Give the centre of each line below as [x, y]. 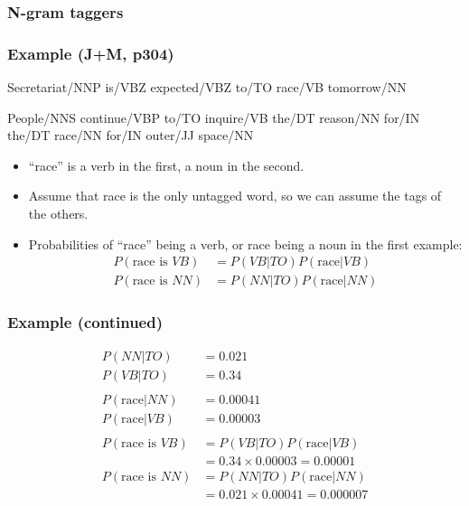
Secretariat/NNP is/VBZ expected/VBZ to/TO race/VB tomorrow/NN [207, 87]
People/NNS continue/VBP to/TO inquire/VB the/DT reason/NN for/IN [214, 117]
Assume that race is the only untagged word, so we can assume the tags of [235, 196]
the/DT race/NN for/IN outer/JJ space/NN [131, 135]
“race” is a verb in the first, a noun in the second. [166, 165]
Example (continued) [85, 322]
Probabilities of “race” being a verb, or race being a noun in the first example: [245, 244]
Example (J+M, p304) [91, 53]
